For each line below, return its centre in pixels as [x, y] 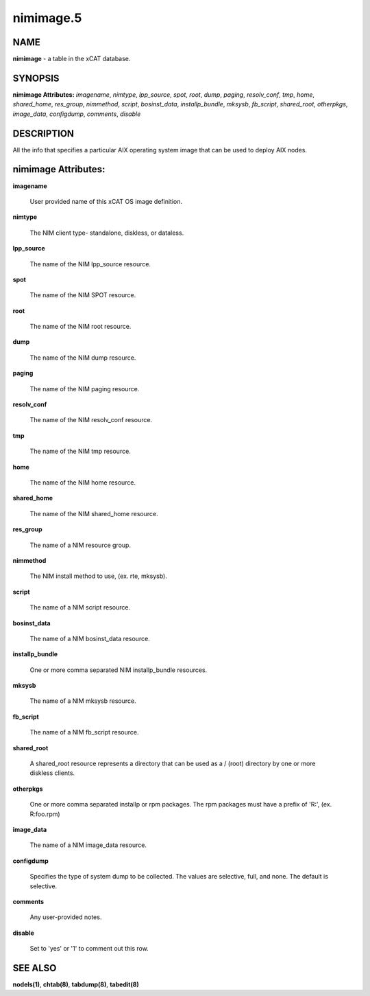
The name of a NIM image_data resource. [88, 845]
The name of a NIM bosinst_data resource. [90, 638]
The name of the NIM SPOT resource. [83, 295]
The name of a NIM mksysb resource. [83, 701]
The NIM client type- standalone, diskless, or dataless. [107, 233]
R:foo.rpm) [45, 814]
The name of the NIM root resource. [81, 327]
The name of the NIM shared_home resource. [94, 513]
